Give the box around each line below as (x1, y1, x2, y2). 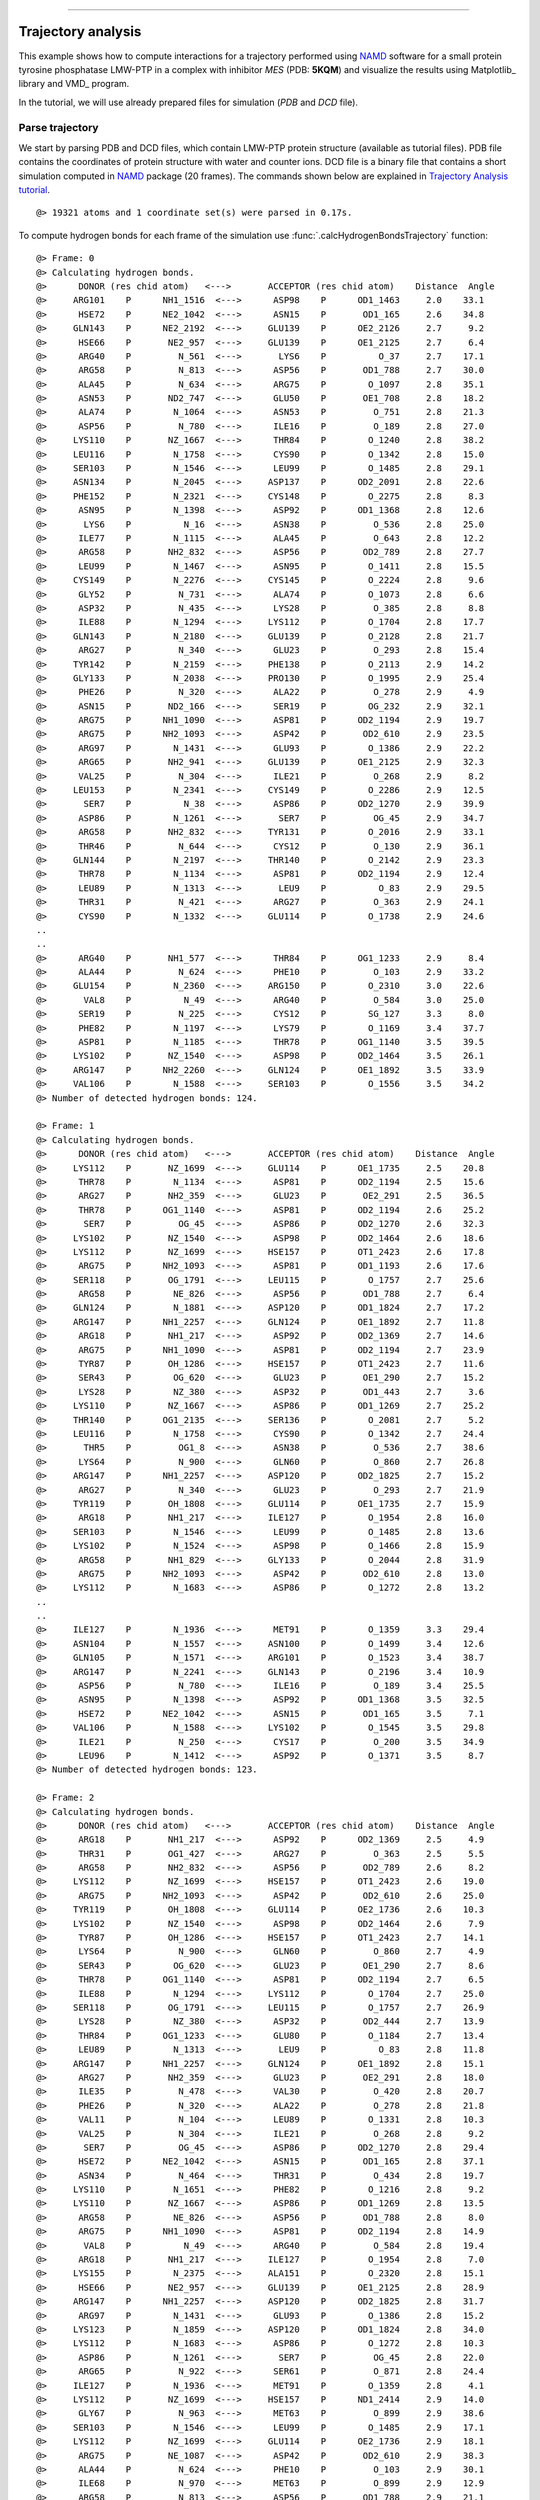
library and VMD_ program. (18, 78, 130, 90)
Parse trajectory (18, 121, 99, 135)
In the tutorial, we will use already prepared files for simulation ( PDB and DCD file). (18, 96, 359, 108)
